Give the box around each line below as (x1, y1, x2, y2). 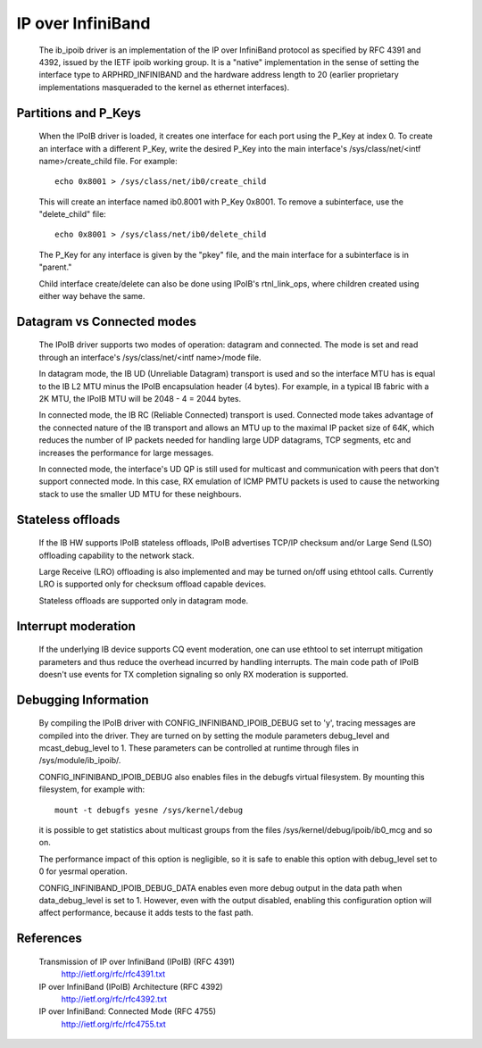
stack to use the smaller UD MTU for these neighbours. (38, 488, 242, 499)
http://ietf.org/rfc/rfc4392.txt (61, 994, 167, 1004)
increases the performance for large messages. (38, 447, 214, 458)
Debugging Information (16, 692, 149, 707)
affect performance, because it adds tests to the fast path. (38, 907, 253, 919)
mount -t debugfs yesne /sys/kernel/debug (54, 804, 244, 815)
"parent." (38, 262, 72, 272)
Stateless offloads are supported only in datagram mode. (38, 595, 249, 606)
